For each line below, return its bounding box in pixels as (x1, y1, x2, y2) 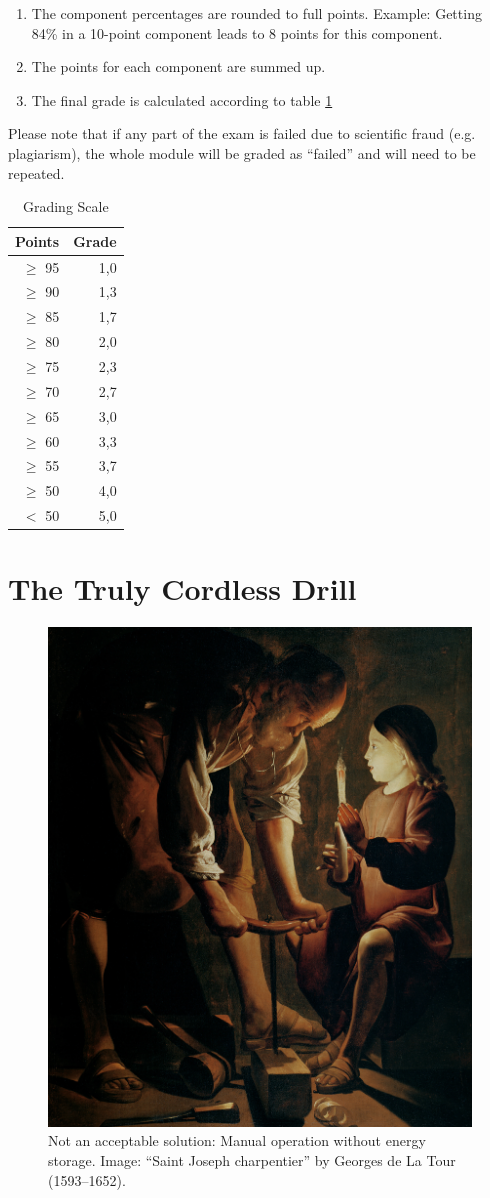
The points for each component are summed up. (31, 56, 326, 77)
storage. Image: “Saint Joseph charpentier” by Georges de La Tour (48, 1150, 456, 1171)
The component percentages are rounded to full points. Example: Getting (31, 3, 482, 23)
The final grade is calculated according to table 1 (31, 89, 333, 110)
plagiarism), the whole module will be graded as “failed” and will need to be (8, 142, 476, 163)
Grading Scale (22, 196, 109, 217)
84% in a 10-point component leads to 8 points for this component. (31, 22, 443, 43)
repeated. (8, 162, 65, 183)
